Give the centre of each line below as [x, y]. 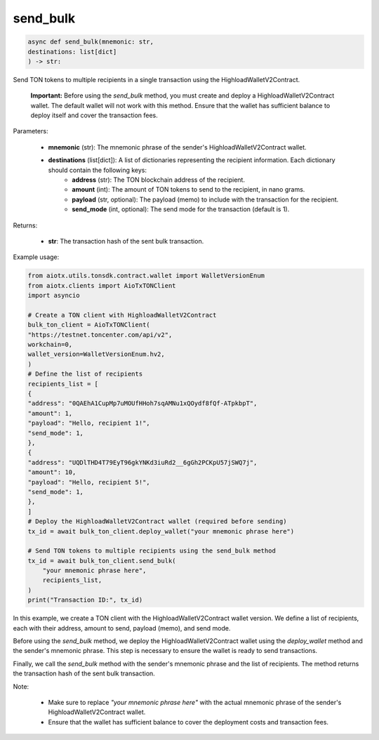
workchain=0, [50, 345]
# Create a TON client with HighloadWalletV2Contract [122, 315]
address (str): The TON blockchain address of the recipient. [159, 180]
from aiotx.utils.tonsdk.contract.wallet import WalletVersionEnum [146, 276]
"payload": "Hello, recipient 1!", [89, 423]
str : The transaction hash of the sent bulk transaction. [126, 241]
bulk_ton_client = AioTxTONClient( [89, 325]
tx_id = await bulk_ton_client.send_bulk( [102, 561]
